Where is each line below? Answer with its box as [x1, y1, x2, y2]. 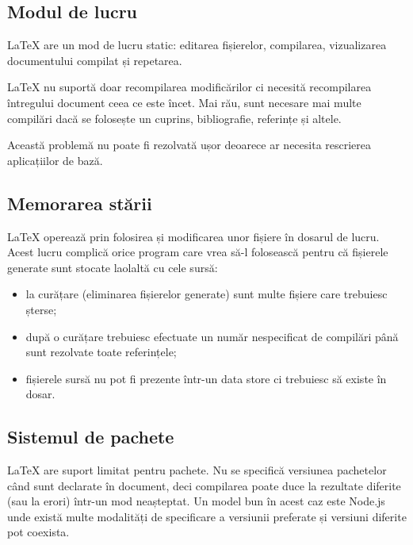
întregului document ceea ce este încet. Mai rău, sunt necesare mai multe [7, 94, 361, 110]
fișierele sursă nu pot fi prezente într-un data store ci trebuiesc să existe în [25, 370, 387, 386]
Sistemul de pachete [7, 424, 174, 449]
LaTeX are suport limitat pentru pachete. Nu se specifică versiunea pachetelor [7, 462, 387, 478]
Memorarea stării [7, 190, 152, 215]
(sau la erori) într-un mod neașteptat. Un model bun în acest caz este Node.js [7, 493, 385, 509]
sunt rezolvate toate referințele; [25, 344, 177, 360]
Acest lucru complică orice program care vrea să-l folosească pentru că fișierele [7, 244, 388, 260]
